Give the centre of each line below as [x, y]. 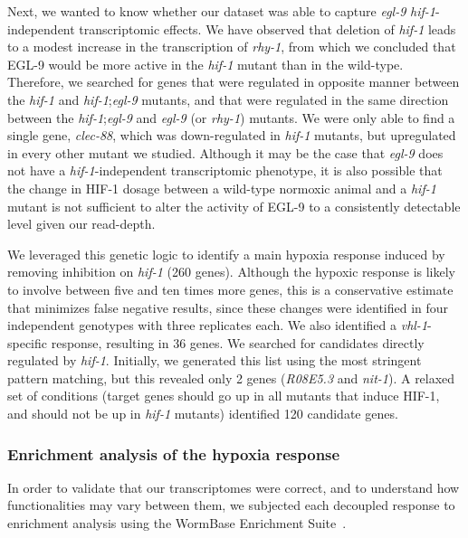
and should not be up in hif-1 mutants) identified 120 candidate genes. [203, 414]
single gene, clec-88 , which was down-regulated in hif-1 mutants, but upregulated [232, 135]
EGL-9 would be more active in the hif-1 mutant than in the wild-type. [205, 64]
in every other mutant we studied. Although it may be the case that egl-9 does [225, 152]
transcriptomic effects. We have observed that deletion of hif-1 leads [267, 28]
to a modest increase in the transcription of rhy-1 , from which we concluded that [232, 47]
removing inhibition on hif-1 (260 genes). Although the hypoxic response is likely [232, 272]
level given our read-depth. [81, 224]
